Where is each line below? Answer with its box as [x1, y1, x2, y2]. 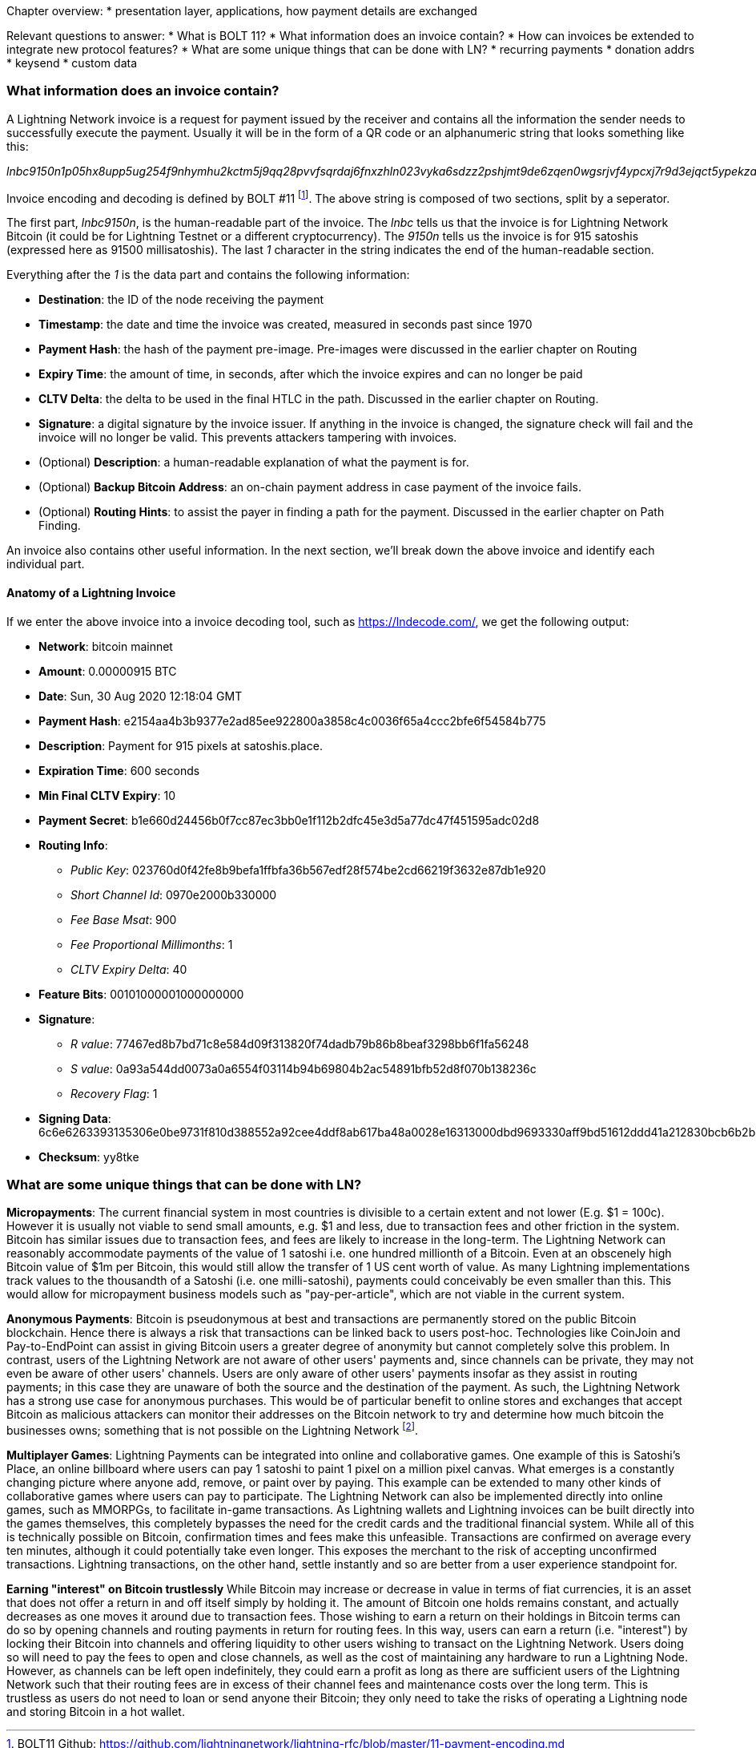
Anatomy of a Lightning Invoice [6, 586, 176, 600]
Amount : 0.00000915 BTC [38, 664, 177, 678]
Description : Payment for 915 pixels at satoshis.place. [38, 738, 323, 753]
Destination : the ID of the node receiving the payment [38, 293, 324, 307]
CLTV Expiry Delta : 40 [70, 962, 187, 976]
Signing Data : [38, 1111, 111, 1125]
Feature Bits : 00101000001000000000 [38, 987, 244, 1001]
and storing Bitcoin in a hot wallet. [6, 1705, 185, 1719]
